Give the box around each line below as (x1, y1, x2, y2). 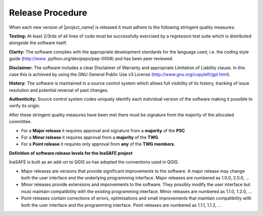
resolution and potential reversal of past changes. (9, 87, 109, 93)
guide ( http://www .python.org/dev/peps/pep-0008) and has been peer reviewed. (9, 56, 174, 62)
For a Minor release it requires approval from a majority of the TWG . (21, 134, 160, 141)
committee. (9, 119, 32, 125)
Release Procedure (9, 7, 88, 18)
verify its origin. (9, 103, 41, 109)
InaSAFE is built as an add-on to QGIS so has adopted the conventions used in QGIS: (9, 159, 179, 165)
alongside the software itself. (9, 40, 67, 46)
